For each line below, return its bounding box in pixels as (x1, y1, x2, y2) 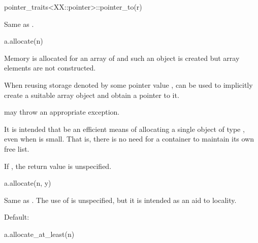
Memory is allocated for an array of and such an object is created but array (4, 52, 240, 63)
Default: (4, 212, 29, 222)
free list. (4, 143, 29, 154)
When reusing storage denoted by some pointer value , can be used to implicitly (4, 79, 253, 90)
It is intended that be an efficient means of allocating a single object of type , (4, 123, 245, 134)
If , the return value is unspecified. (4, 160, 112, 171)
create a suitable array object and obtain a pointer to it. (4, 89, 179, 100)
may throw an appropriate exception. (4, 107, 120, 117)
